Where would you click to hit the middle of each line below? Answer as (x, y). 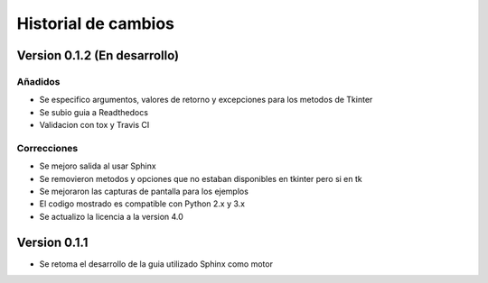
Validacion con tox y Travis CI (94, 125)
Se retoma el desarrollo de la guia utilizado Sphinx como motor (156, 264)
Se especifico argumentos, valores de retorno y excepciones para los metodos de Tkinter (206, 100)
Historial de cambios (96, 23)
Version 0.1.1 (52, 242)
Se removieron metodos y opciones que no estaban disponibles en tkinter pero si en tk (201, 178)
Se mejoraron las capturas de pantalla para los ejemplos (144, 192)
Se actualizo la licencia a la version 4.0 (112, 216)
